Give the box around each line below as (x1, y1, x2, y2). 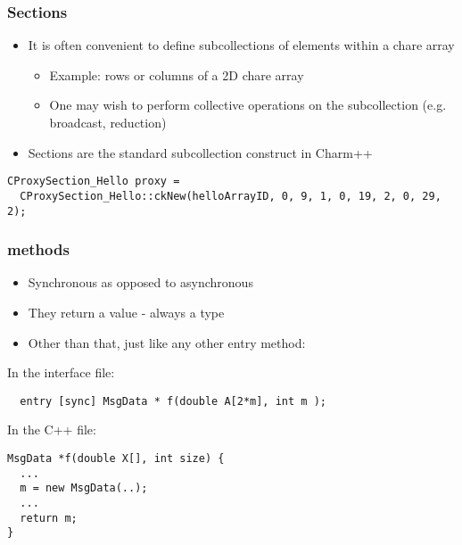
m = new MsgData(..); (20, 482, 148, 495)
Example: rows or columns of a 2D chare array (49, 65, 304, 84)
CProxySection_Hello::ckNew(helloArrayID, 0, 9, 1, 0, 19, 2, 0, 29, (20, 189, 441, 202)
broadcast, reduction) (49, 113, 167, 131)
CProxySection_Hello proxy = (7, 175, 180, 188)
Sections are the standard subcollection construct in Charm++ (28, 143, 373, 161)
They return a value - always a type (28, 302, 225, 321)
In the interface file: (7, 363, 115, 382)
